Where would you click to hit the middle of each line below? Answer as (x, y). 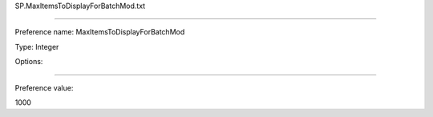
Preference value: (44, 87)
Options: (29, 62)
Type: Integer (37, 46)
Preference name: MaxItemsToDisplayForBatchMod (100, 32)
